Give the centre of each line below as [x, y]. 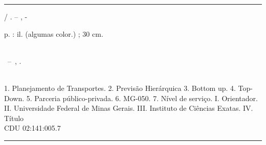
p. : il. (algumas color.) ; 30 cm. [54, 33]
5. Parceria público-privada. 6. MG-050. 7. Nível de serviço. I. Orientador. [142, 98]
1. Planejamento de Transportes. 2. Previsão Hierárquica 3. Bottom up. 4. [120, 88]
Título [14, 118]
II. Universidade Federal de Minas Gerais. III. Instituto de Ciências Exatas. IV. [129, 108]
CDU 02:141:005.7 [32, 128]
